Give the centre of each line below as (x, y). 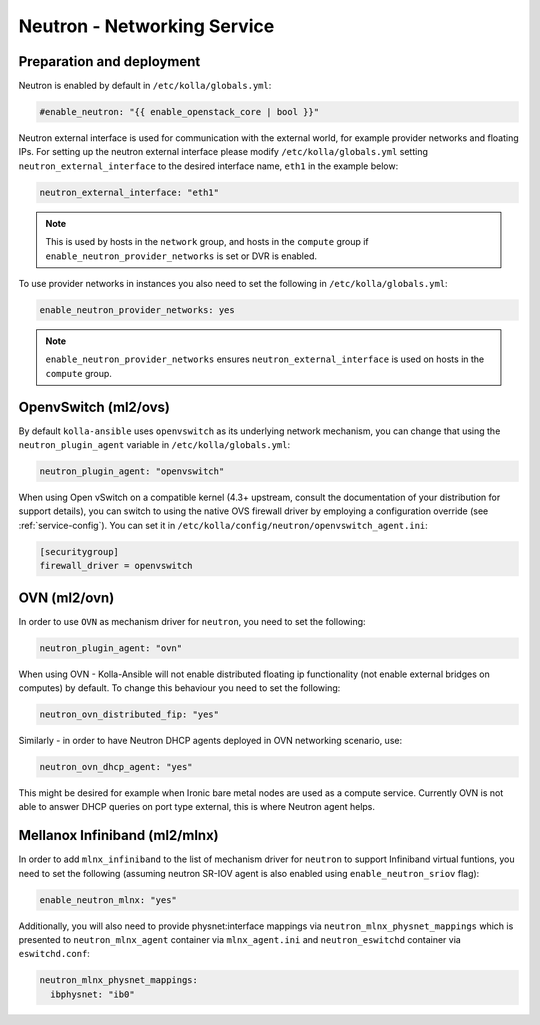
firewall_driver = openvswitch (116, 566)
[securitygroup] (79, 551)
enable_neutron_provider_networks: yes (137, 309)
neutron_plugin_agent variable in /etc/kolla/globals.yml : (154, 444)
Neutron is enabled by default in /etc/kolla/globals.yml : (145, 86)
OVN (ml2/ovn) (66, 597)
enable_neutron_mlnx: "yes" (108, 899)
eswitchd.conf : (54, 954)
